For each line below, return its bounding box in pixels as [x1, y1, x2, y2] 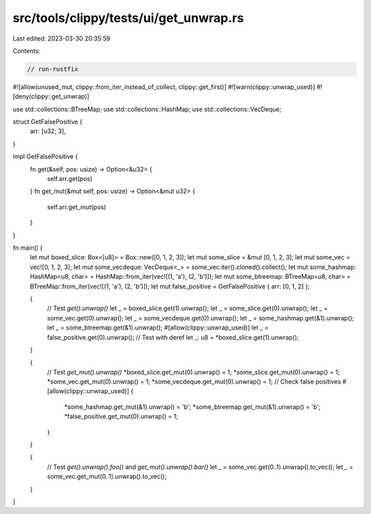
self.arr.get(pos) [47, 175, 93, 183]
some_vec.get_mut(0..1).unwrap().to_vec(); [47, 472, 168, 480]
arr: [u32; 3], [30, 127, 67, 135]
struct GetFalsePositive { [12, 117, 82, 126]
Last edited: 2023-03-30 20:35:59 [12, 34, 111, 43]
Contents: [12, 47, 41, 55]
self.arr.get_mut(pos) [47, 202, 106, 211]
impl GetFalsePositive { [12, 152, 78, 161]
